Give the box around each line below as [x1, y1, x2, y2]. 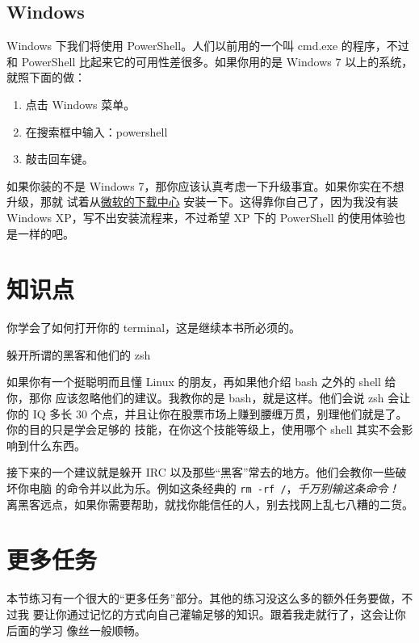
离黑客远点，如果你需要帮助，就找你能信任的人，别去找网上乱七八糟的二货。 [6, 495, 413, 512]
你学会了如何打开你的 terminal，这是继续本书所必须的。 [6, 319, 301, 336]
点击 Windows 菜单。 [25, 95, 136, 112]
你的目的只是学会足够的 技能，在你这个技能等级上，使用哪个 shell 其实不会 [6, 421, 402, 438]
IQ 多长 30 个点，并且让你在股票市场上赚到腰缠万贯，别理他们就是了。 [32, 405, 408, 422]
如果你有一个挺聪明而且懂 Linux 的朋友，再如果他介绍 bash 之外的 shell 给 [6, 373, 396, 390]
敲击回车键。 [25, 150, 94, 167]
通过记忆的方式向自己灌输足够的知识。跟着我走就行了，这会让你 [66, 605, 406, 622]
